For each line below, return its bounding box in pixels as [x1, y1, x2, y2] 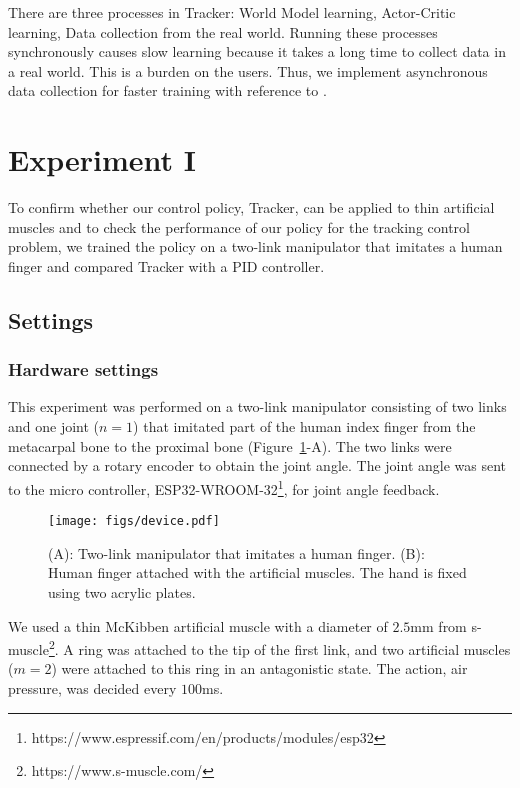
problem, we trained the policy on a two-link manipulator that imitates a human [8, 236, 503, 257]
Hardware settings [8, 357, 159, 382]
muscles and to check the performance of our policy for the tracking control [8, 216, 470, 237]
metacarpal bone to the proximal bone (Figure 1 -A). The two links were [8, 435, 452, 456]
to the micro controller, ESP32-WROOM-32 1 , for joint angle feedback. [8, 475, 440, 499]
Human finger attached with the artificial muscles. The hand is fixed [48, 562, 467, 583]
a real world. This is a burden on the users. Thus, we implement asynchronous [8, 60, 488, 81]
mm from [410, 615, 467, 636]
